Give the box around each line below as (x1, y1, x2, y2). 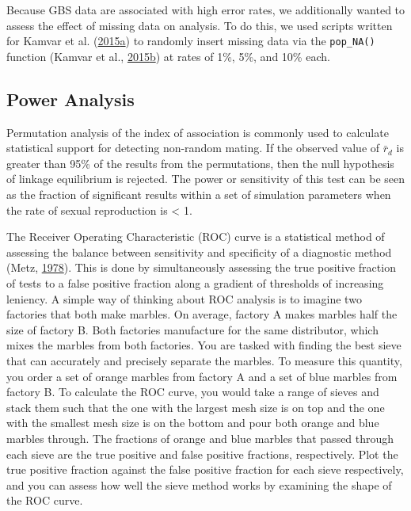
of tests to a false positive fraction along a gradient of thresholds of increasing (6, 274, 384, 291)
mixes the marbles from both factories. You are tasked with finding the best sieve (6, 337, 401, 353)
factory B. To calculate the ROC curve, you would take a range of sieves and (6, 383, 379, 400)
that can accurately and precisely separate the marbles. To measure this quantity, (6, 352, 402, 368)
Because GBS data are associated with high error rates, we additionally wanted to (6, 2, 405, 17)
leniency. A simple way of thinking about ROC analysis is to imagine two (6, 290, 362, 307)
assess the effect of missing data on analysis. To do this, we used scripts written (6, 17, 393, 33)
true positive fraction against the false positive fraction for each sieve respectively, (6, 461, 404, 478)
